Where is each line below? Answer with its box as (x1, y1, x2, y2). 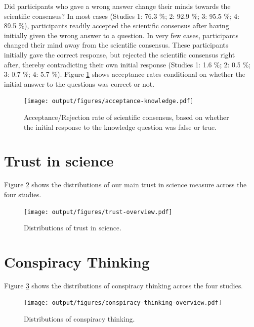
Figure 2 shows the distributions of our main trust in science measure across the (4, 179, 247, 190)
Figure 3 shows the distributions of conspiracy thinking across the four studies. (4, 280, 243, 290)
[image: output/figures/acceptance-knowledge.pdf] (24, 98, 194, 105)
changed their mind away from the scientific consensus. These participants (4, 40, 228, 50)
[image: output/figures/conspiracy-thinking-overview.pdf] (24, 299, 222, 307)
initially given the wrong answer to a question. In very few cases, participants (4, 30, 239, 40)
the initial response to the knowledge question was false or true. (24, 121, 217, 132)
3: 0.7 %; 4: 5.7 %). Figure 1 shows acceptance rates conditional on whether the (4, 69, 246, 79)
